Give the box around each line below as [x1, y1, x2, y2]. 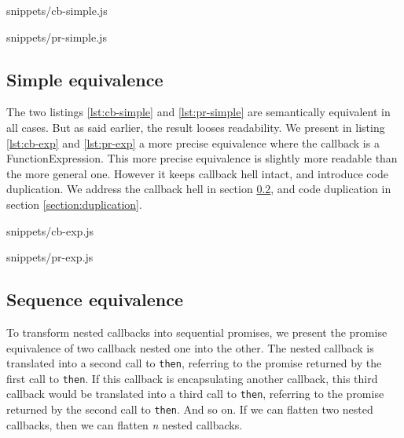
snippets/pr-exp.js [6, 249, 94, 265]
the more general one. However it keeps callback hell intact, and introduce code [6, 165, 388, 181]
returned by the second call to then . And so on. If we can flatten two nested [6, 401, 373, 418]
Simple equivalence [6, 67, 163, 91]
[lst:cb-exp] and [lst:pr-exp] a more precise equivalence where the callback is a [6, 134, 380, 151]
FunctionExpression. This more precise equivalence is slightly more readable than [6, 150, 398, 166]
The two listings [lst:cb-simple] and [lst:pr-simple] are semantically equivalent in [6, 104, 391, 120]
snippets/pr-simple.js [6, 28, 107, 45]
